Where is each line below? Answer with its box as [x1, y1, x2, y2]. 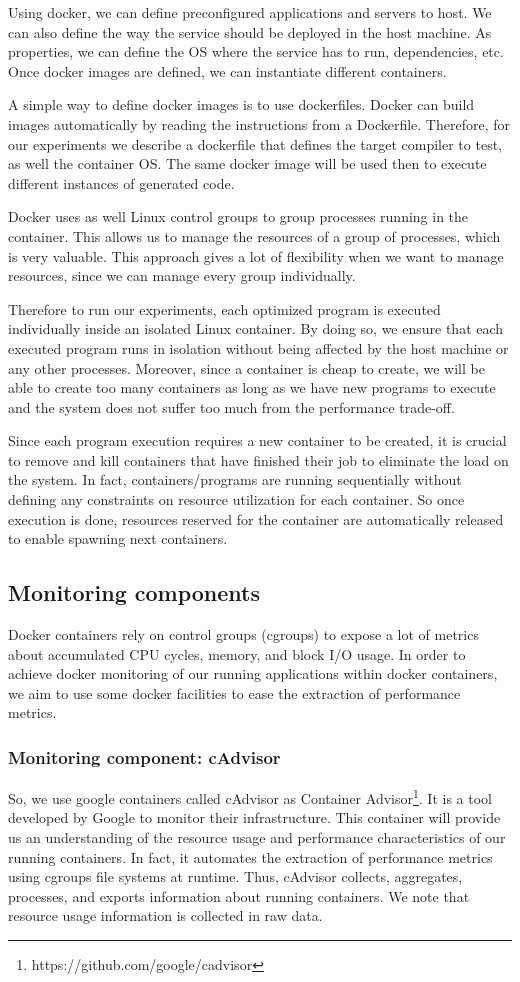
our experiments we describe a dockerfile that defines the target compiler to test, [8, 133, 502, 154]
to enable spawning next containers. [8, 528, 228, 549]
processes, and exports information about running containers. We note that [8, 885, 470, 906]
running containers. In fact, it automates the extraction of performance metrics [8, 846, 493, 867]
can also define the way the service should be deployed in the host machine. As [8, 21, 492, 42]
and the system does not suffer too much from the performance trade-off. [8, 396, 455, 417]
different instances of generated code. [8, 172, 235, 193]
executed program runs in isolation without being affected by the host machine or [8, 337, 509, 358]
